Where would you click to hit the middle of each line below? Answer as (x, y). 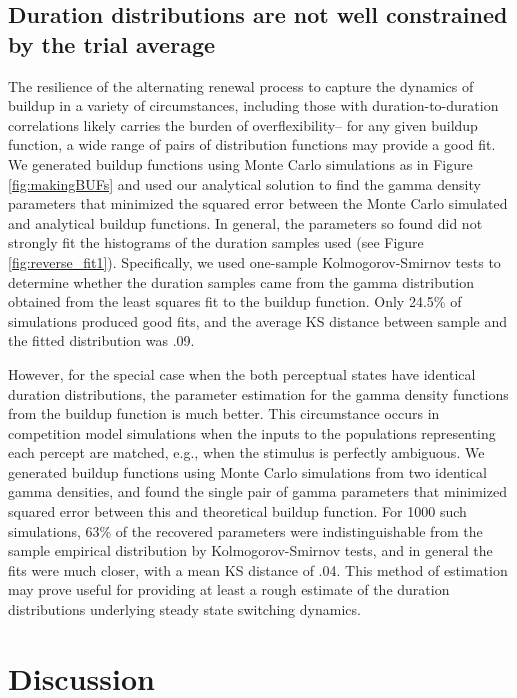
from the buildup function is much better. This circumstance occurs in (224, 413)
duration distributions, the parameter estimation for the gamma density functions (258, 393)
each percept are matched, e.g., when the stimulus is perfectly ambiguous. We (246, 452)
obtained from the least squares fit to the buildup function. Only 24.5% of (235, 301)
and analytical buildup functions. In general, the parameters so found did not (245, 222)
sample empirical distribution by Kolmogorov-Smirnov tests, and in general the (250, 550)
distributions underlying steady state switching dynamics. (184, 609)
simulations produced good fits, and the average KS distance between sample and (258, 320)
